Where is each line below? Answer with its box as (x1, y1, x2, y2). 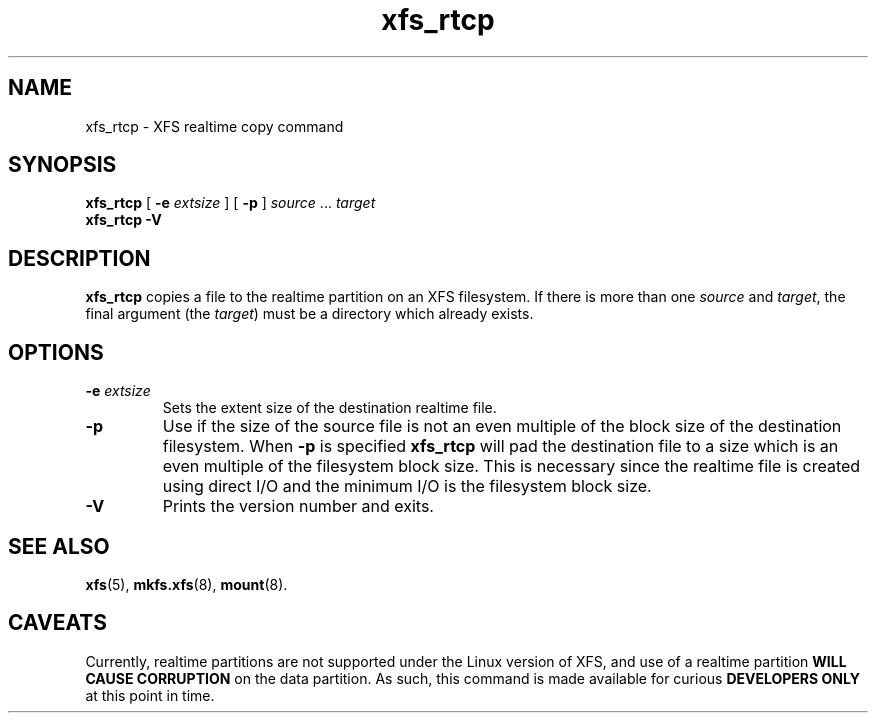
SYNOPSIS (8, 152, 117, 178)
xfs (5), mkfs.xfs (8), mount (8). (85, 575, 288, 593)
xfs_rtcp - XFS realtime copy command (85, 117, 344, 135)
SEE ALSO (8, 533, 110, 559)
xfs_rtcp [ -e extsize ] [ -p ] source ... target (85, 194, 376, 212)
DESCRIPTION (8, 245, 151, 271)
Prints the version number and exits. (162, 496, 434, 517)
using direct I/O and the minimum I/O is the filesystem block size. (162, 476, 652, 497)
